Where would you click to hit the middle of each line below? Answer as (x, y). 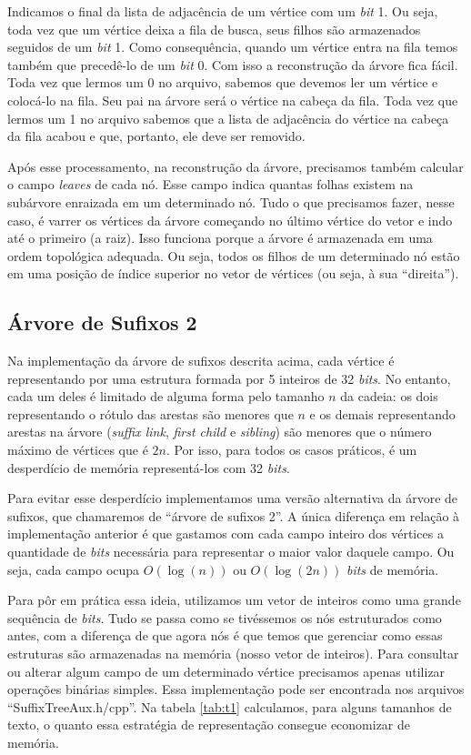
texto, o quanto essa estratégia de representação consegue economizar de (209, 725)
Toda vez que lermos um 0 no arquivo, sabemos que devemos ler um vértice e (223, 82)
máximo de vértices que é (78, 450)
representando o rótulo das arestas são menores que (150, 413)
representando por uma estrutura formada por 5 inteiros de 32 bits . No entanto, (229, 378)
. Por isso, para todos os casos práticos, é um (291, 450)
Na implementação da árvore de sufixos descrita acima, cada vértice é (201, 361)
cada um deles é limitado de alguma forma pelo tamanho (166, 396)
